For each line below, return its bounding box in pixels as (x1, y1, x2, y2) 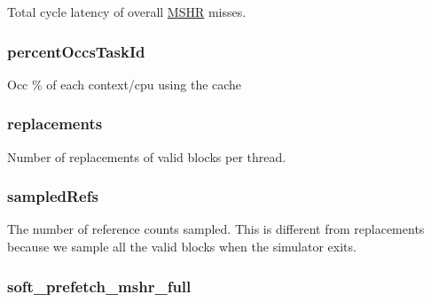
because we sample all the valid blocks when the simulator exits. (7, 237, 357, 256)
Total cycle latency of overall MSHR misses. (7, 3, 247, 20)
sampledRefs (7, 185, 98, 207)
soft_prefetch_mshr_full (7, 275, 192, 297)
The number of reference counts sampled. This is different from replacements (7, 220, 425, 238)
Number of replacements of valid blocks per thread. (7, 147, 286, 166)
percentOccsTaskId (7, 40, 145, 62)
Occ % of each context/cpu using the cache (7, 74, 242, 93)
